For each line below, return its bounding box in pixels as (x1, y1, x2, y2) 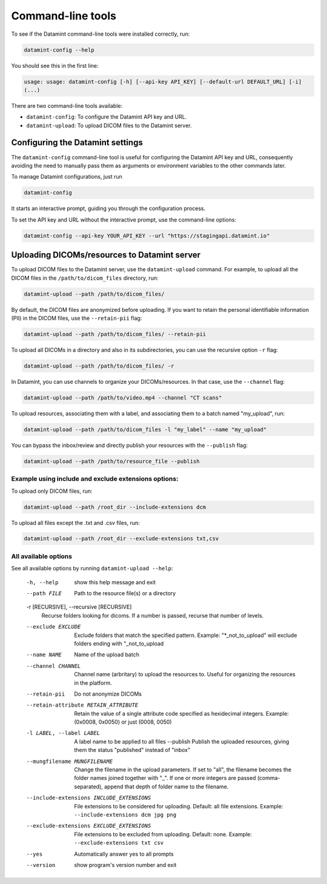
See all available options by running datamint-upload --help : (11, 565, 173, 572)
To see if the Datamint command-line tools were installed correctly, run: (11, 30, 190, 38)
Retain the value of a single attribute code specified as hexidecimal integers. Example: (74, 710, 289, 717)
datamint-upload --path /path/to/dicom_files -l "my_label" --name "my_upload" (24, 426, 267, 433)
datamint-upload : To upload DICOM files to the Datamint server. (26, 122, 192, 129)
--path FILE (26, 590, 62, 596)
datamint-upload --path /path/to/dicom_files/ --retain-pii (24, 331, 206, 337)
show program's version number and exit (74, 861, 177, 868)
